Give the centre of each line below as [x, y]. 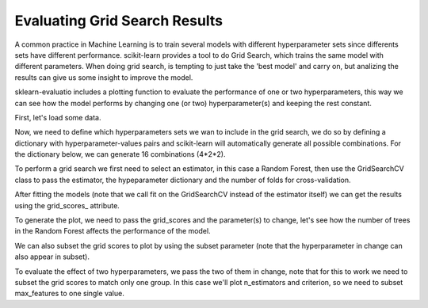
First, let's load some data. [58, 117]
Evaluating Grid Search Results [119, 21]
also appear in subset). [52, 257]
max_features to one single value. [69, 294]
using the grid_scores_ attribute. [67, 205]
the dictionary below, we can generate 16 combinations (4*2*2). [120, 154]
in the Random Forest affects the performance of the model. [113, 231]
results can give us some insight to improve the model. [104, 77]
